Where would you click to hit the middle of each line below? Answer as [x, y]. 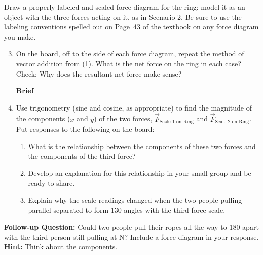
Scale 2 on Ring [232, 122]
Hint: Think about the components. [61, 247]
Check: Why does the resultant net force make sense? [99, 73]
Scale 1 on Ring [176, 122]
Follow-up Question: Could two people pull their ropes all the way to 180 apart [131, 227]
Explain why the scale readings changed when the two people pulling [135, 199]
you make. [20, 36]
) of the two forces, [123, 118]
